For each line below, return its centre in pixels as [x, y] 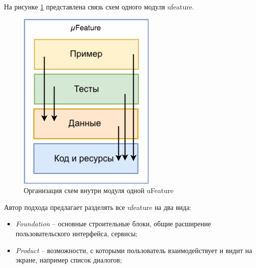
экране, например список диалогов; [69, 260]
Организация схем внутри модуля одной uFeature [99, 190]
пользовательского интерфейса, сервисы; [77, 233]
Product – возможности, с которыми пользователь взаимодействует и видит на [134, 250]
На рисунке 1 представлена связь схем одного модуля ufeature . [99, 6]
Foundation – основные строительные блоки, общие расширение [113, 224]
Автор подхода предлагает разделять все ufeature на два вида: [98, 207]
